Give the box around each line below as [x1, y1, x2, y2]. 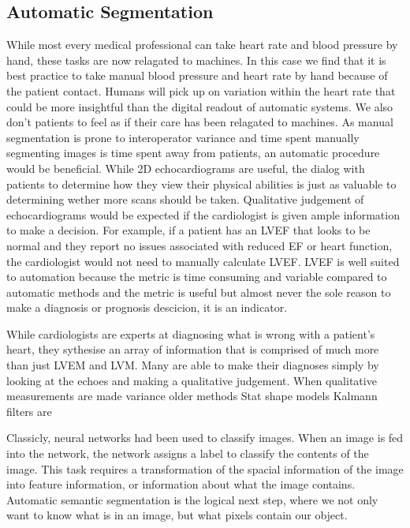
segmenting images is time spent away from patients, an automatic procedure [6, 144, 380, 161]
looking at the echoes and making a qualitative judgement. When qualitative [6, 372, 377, 388]
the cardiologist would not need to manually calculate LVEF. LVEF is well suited [6, 253, 400, 269]
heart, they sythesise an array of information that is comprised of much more [6, 341, 379, 358]
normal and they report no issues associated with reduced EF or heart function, [6, 237, 393, 253]
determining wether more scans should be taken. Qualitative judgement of [6, 191, 364, 208]
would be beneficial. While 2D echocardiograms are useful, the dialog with [6, 159, 365, 176]
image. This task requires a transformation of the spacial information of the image [6, 460, 404, 477]
